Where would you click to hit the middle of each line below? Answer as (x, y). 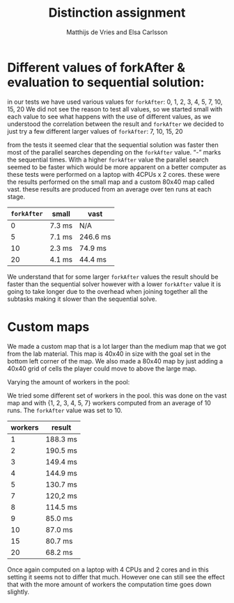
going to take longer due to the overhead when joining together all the (108, 291)
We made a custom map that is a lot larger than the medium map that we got (117, 346)
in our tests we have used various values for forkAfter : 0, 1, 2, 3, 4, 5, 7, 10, (115, 102)
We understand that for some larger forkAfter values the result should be (113, 276)
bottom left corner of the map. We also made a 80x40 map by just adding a (115, 361)
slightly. (18, 592)
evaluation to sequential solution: (106, 82)
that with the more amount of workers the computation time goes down (109, 584)
